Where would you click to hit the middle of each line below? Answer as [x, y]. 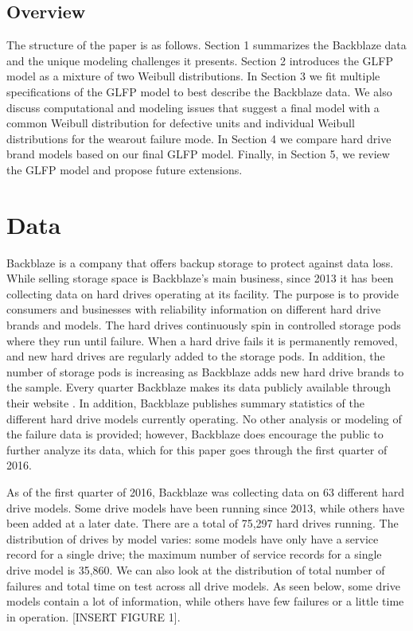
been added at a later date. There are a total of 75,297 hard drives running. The [203, 523]
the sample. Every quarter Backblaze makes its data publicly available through [199, 387]
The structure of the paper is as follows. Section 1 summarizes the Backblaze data [206, 45]
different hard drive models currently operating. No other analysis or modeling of [204, 418]
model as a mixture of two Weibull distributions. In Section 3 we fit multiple [193, 76]
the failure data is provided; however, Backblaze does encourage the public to [195, 434]
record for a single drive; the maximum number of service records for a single [194, 554]
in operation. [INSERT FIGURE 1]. [94, 616]
